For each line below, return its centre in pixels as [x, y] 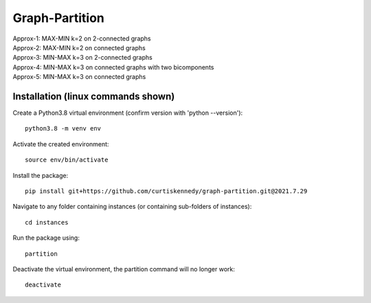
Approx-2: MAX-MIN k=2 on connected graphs [79, 47]
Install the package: [41, 175]
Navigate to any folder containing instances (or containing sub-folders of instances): [132, 207]
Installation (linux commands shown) [94, 96]
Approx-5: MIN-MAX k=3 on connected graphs [79, 77]
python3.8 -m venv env [63, 128]
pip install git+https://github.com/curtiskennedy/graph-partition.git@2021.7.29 [166, 191]
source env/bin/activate [67, 160]
